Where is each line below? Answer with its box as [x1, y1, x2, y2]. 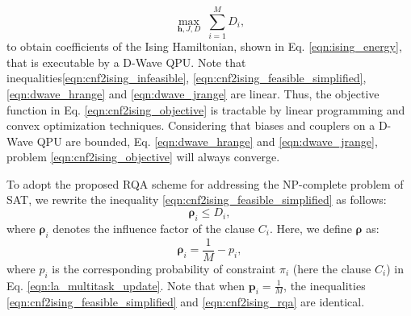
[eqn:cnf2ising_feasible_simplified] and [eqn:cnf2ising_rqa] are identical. [6, 293, 365, 310]
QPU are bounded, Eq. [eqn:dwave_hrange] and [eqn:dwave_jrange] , [36, 132, 378, 149]
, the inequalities [283, 276, 366, 293]
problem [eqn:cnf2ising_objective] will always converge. [6, 148, 280, 165]
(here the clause [292, 260, 371, 276]
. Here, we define [269, 219, 352, 236]
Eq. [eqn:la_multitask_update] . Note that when [6, 276, 245, 293]
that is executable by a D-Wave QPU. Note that [6, 53, 246, 70]
